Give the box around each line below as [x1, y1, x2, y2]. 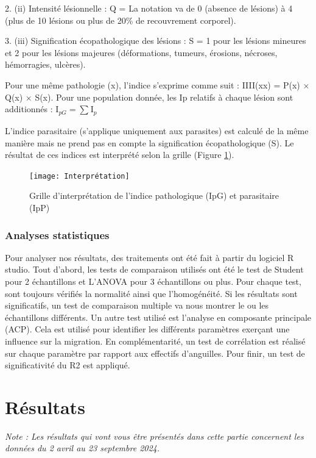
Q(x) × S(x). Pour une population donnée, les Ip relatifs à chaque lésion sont [5, 90, 293, 103]
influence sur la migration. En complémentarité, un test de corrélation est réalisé [5, 334, 306, 347]
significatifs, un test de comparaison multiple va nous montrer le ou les [5, 299, 269, 312]
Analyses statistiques [5, 227, 110, 242]
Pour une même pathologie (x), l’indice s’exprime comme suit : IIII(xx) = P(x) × [5, 78, 310, 91]
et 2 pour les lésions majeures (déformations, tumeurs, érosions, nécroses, [5, 46, 278, 59]
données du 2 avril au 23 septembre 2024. [5, 442, 160, 454]
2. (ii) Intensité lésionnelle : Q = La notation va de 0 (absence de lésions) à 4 [5, 2, 293, 14]
